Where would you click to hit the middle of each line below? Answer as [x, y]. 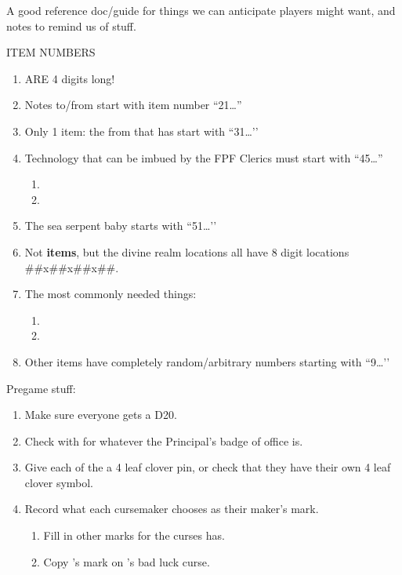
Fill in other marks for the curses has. [134, 535]
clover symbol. [59, 482]
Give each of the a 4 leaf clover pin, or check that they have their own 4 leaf [208, 467]
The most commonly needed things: [110, 294]
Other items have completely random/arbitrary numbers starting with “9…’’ [207, 361]
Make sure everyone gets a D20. [101, 415]
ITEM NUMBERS [51, 52]
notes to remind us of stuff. [71, 25]
